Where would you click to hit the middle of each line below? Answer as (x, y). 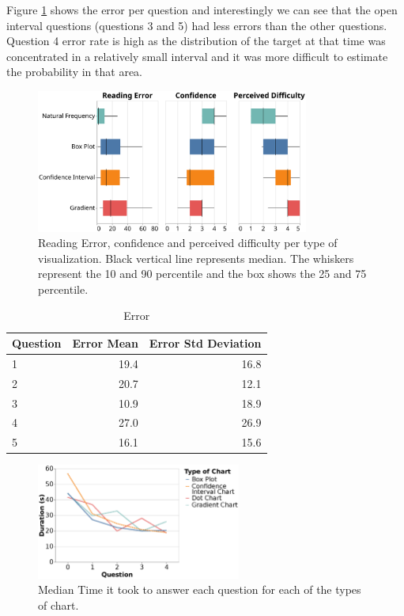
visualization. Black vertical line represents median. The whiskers (196, 258)
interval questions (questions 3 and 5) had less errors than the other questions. (197, 25)
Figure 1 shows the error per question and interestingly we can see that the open (202, 10)
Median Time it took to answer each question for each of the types (200, 589)
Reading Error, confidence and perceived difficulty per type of (188, 243)
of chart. (59, 605)
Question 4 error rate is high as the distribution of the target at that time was (196, 41)
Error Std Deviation (205, 343)
